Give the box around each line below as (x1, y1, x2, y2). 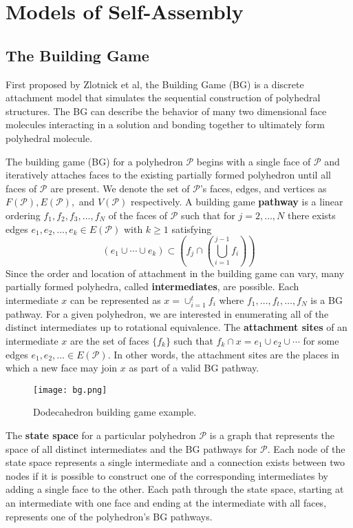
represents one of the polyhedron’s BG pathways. (6, 509, 213, 523)
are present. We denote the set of (50, 181, 190, 195)
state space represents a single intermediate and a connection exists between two (6, 455, 345, 469)
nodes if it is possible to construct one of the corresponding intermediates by (6, 468, 328, 483)
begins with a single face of (196, 154, 311, 168)
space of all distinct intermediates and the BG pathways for (6, 441, 257, 456)
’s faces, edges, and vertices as (200, 181, 327, 195)
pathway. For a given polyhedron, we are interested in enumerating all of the (6, 306, 329, 321)
